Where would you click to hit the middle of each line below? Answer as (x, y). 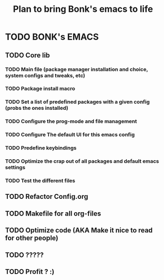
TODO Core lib (28, 55)
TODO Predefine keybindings (41, 148)
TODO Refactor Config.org (47, 197)
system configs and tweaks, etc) (45, 75)
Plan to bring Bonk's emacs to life (83, 9)
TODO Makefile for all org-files (53, 213)
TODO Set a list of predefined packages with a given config (77, 102)
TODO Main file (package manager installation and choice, (77, 69)
